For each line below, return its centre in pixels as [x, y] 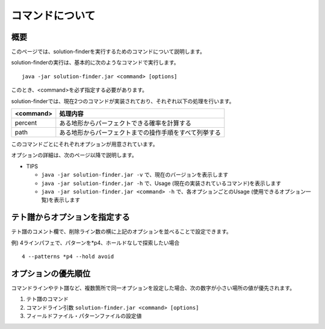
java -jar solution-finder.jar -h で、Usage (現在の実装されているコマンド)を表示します [161, 183]
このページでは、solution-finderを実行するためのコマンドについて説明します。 [108, 52]
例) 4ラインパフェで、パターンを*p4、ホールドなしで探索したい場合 [95, 243]
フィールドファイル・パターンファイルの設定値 [84, 316]
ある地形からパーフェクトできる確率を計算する [125, 124]
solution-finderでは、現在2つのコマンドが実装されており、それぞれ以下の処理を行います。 [123, 101]
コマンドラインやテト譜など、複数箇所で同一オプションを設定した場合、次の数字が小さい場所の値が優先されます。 [153, 288]
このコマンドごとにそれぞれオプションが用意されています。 [85, 144]
